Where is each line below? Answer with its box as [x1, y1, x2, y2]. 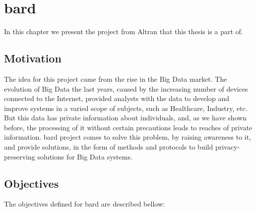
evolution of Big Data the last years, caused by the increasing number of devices [4, 83, 248, 94]
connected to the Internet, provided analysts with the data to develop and [4, 93, 230, 104]
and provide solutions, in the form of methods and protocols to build [4, 142, 213, 152]
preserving [4, 151, 35, 161]
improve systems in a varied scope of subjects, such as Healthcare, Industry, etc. [4, 103, 248, 113]
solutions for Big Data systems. [37, 151, 132, 161]
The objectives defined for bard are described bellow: [4, 199, 165, 209]
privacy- [215, 142, 240, 152]
